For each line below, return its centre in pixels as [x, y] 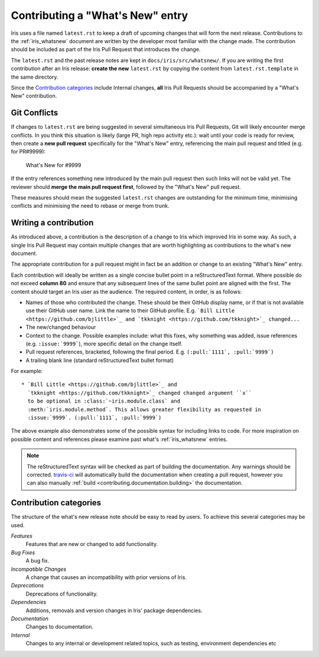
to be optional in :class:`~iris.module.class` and [104, 401]
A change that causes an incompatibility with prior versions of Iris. [106, 577]
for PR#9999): [28, 152]
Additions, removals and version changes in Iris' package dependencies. [114, 610]
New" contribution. [34, 96]
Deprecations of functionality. [62, 594]
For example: [27, 371]
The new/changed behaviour [61, 327]
